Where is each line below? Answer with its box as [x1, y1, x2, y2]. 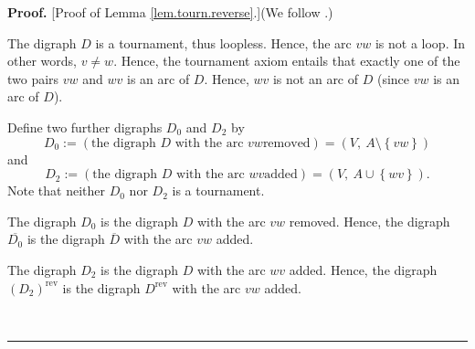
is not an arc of [272, 69, 359, 88]
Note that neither [7, 181, 105, 200]
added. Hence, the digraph [289, 259, 438, 279]
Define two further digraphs [7, 117, 163, 136]
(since [376, 69, 410, 88]
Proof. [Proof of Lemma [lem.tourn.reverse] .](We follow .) [7, 3, 333, 21]
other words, [7, 51, 77, 70]
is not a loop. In [375, 33, 466, 52]
